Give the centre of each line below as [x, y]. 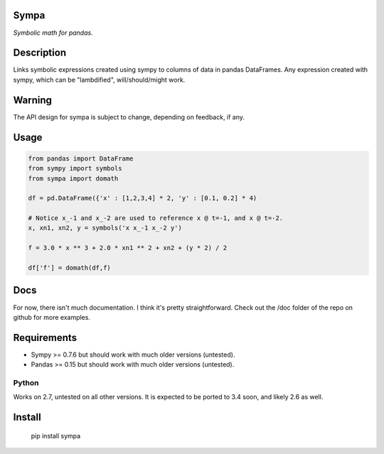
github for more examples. [52, 317]
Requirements [45, 337]
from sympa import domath [73, 178]
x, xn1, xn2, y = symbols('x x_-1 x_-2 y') [105, 228]
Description [40, 53]
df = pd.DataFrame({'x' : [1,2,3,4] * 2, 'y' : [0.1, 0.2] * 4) [143, 198]
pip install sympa [56, 436]
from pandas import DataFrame [81, 158]
